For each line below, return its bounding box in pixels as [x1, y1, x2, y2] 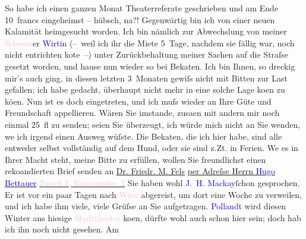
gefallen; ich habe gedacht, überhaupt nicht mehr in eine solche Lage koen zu [5, 83, 285, 96]
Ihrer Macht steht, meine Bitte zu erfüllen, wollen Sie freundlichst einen [5, 153, 266, 165]
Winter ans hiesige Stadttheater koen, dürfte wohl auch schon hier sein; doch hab [5, 211, 301, 224]
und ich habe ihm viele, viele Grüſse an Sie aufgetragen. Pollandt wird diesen [5, 200, 286, 212]
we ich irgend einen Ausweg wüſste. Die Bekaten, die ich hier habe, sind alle [5, 130, 282, 142]
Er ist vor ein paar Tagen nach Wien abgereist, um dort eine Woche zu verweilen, [5, 188, 302, 200]
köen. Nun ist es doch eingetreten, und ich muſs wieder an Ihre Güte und [5, 95, 272, 107]
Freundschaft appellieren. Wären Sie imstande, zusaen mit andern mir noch [5, 106, 280, 119]
